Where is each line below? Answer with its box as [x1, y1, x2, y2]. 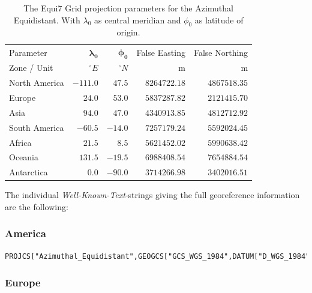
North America [9, 76, 64, 89]
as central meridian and [94, 13, 181, 26]
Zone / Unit [9, 61, 53, 74]
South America [9, 121, 64, 133]
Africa [9, 136, 32, 148]
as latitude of [194, 13, 244, 26]
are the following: [5, 200, 68, 213]
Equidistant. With [13, 13, 80, 26]
